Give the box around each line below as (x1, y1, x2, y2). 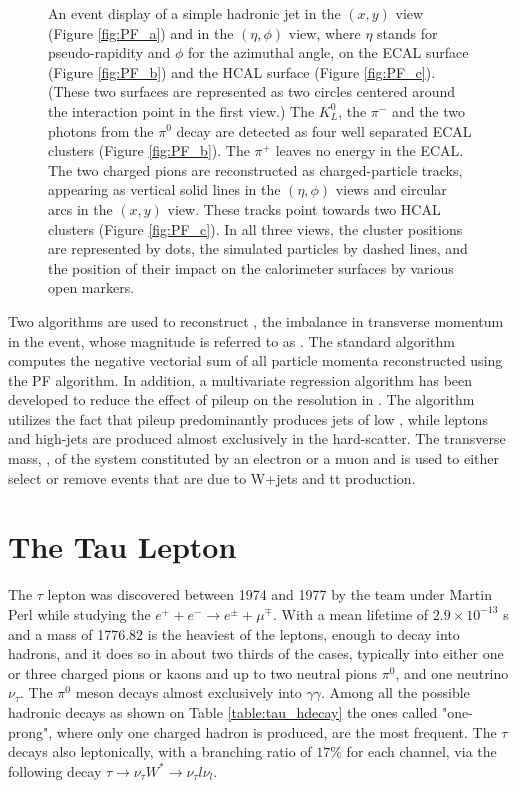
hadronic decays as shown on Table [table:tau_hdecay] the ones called (8, 701, 438, 722)
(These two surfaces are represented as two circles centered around (48, 81, 456, 102)
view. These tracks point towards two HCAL (167, 198, 441, 219)
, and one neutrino (395, 662, 509, 683)
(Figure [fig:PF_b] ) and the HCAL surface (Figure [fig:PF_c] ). (48, 61, 436, 82)
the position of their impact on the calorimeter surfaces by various (48, 257, 454, 278)
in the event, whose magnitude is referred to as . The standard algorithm (8, 330, 455, 351)
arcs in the (48, 198, 113, 219)
